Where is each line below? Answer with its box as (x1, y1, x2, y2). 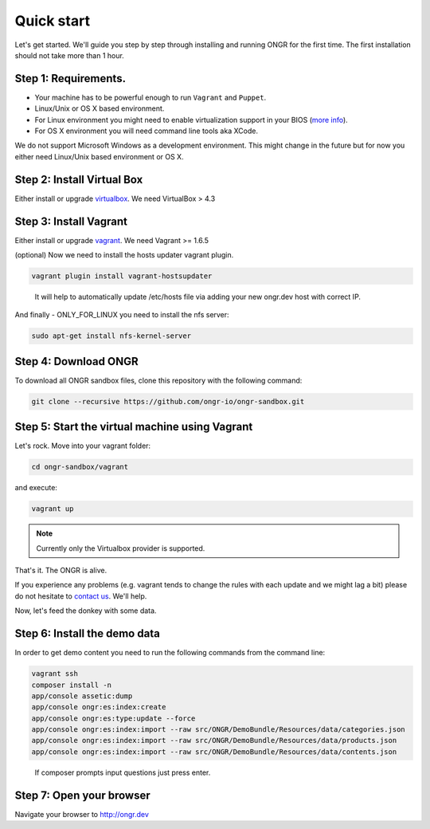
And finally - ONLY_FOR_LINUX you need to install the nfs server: (14, 310, 230, 320)
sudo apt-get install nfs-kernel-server (31, 332, 191, 340)
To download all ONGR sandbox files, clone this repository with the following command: (14, 375, 303, 385)
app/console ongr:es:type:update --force (31, 713, 196, 723)
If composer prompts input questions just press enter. (34, 768, 211, 777)
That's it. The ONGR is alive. (14, 566, 107, 576)
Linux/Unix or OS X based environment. (34, 104, 165, 113)
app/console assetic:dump (31, 691, 133, 701)
